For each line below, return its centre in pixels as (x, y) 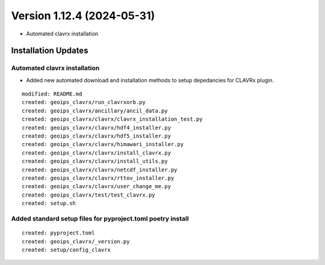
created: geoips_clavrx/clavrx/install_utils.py (95, 161)
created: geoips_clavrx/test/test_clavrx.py (89, 195)
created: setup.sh (49, 203)
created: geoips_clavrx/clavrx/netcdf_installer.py (100, 169)
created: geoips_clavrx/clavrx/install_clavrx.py (97, 153)
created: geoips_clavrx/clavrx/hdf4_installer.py (97, 127)
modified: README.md (52, 94)
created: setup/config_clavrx (67, 250)
